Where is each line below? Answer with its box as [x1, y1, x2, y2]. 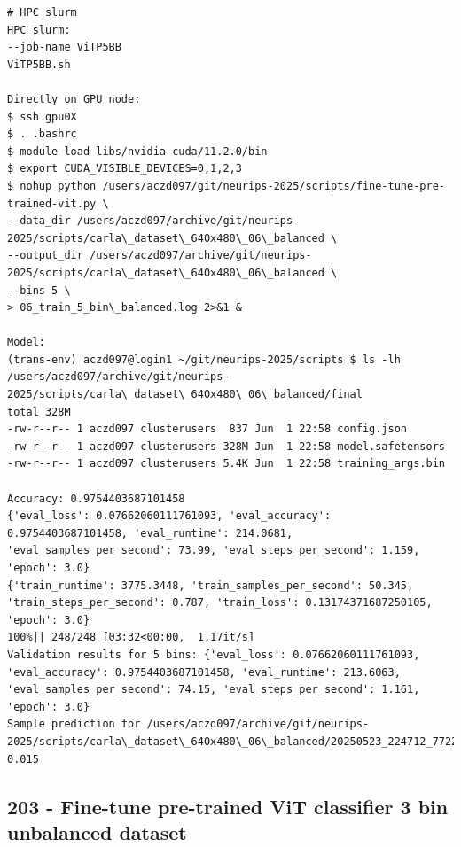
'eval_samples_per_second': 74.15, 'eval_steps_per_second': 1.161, [7, 683, 420, 696]
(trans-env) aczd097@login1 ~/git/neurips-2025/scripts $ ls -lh [7, 353, 401, 366]
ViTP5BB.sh [7, 58, 71, 71]
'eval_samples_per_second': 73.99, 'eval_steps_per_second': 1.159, [7, 544, 420, 557]
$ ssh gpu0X [7, 110, 77, 123]
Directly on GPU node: [7, 92, 141, 105]
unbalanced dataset [7, 818, 187, 845]
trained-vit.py [7, 197, 97, 210]
